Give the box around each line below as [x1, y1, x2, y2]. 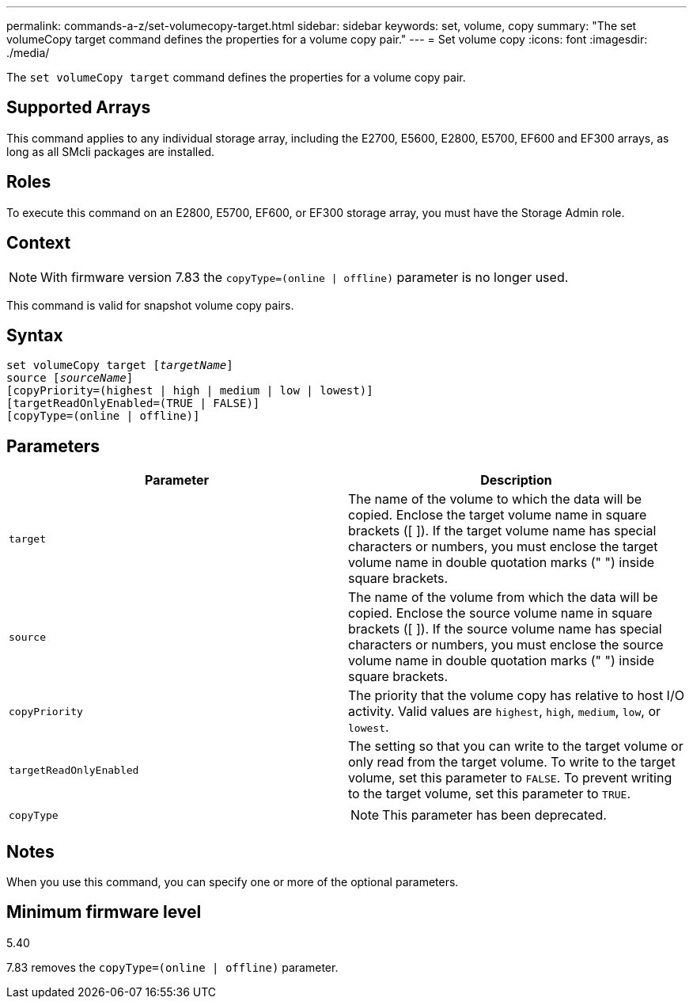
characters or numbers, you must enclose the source [348, 637, 664, 653]
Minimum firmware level [6, 902, 202, 923]
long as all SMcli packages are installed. [6, 144, 214, 158]
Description [480, 472, 552, 489]
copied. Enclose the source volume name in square [348, 605, 653, 622]
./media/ [6, 46, 50, 59]
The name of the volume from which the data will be [348, 589, 658, 606]
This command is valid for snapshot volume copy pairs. [6, 298, 294, 312]
